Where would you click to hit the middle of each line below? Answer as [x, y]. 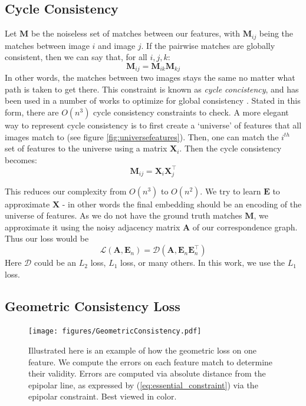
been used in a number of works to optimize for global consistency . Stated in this [153, 100]
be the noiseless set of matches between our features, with [136, 33]
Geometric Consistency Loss [93, 306]
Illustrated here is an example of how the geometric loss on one [142, 350]
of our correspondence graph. [245, 227]
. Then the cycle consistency [231, 148]
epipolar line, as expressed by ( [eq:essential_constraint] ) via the [143, 384]
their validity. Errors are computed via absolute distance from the [147, 373]
